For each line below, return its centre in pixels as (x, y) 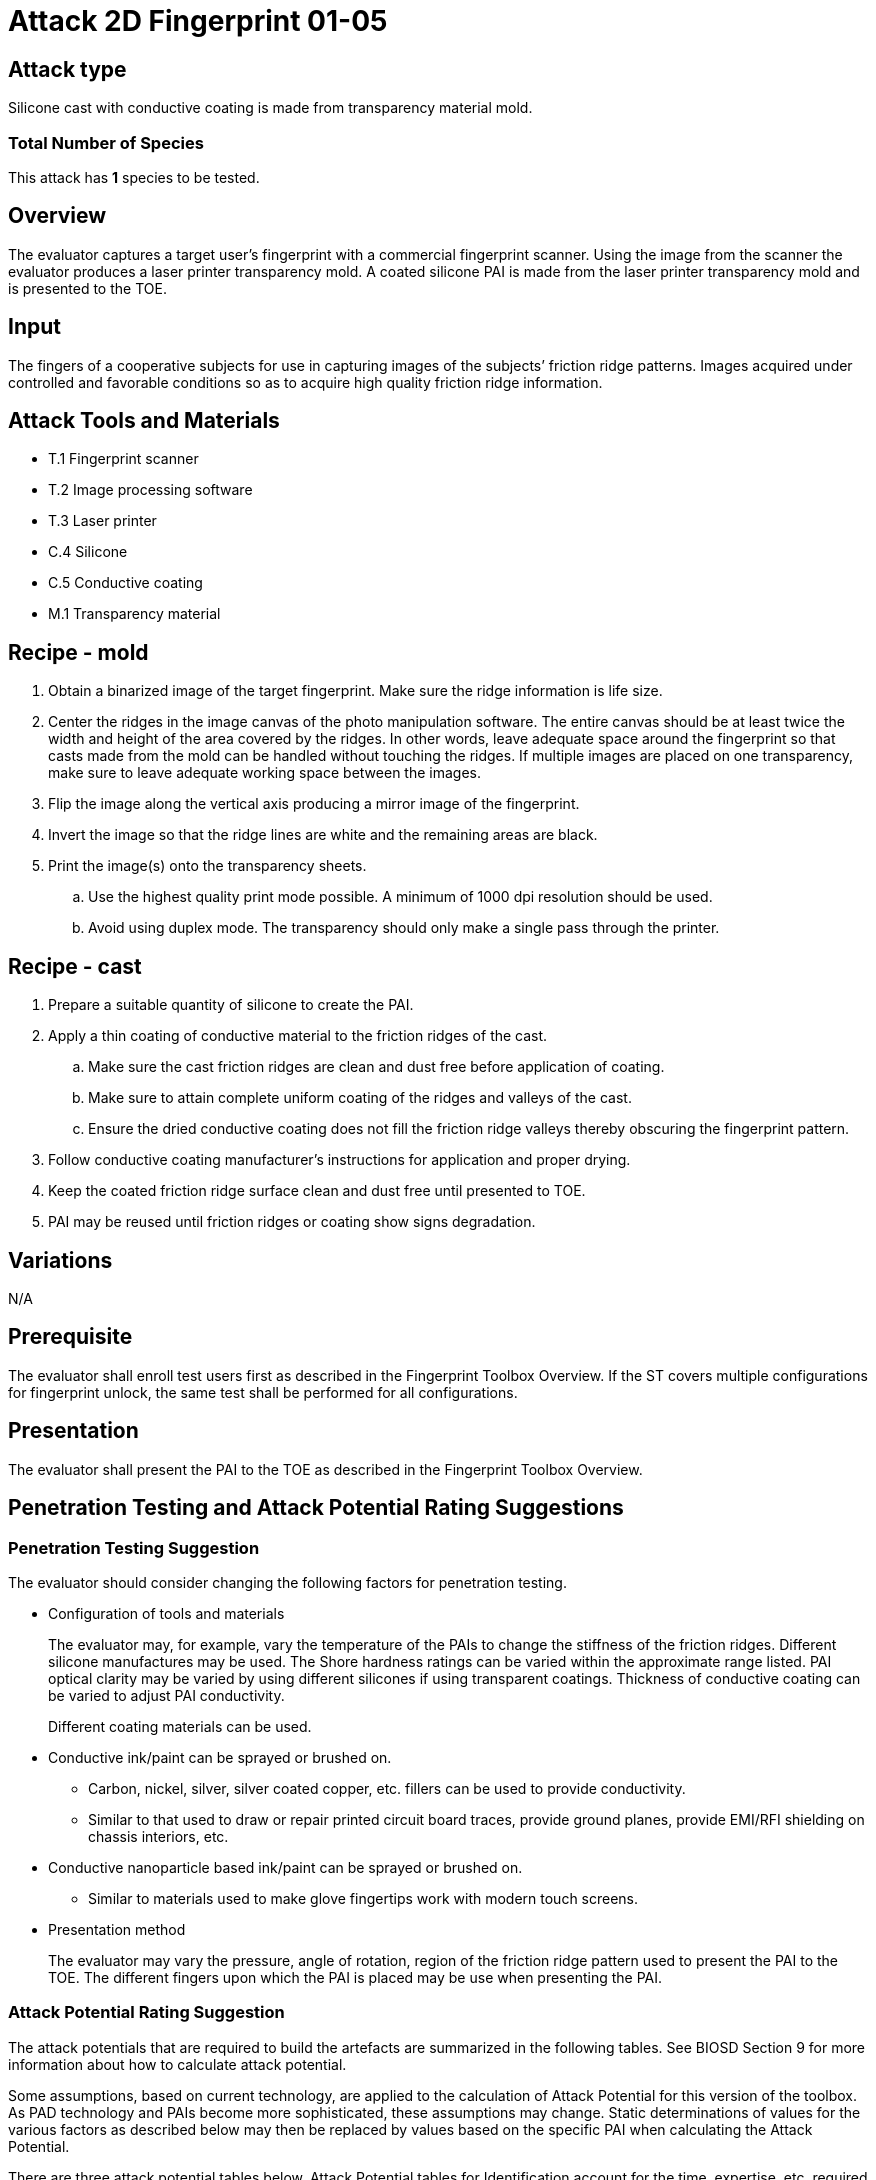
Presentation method (117, 1929)
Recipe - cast (75, 966)
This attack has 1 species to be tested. (134, 177)
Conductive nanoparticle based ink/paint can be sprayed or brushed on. (285, 1867)
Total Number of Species (106, 142)
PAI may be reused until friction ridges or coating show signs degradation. (292, 1222)
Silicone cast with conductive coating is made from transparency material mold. (270, 108)
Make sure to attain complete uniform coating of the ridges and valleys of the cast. (360, 1098)
